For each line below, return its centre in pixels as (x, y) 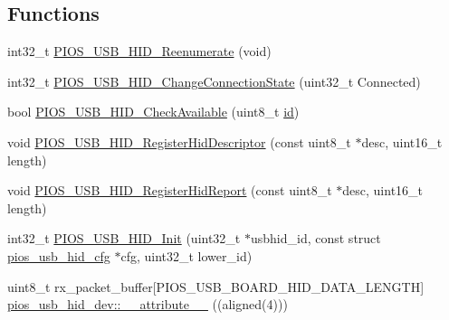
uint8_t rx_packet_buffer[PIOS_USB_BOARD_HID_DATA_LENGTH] (216, 286)
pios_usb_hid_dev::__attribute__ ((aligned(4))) (148, 304)
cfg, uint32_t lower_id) (186, 255)
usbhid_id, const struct (315, 238)
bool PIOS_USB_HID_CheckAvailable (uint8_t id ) (153, 112)
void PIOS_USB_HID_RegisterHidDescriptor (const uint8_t (179, 141)
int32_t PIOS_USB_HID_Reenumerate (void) (139, 51)
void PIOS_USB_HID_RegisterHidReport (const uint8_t (170, 190)
